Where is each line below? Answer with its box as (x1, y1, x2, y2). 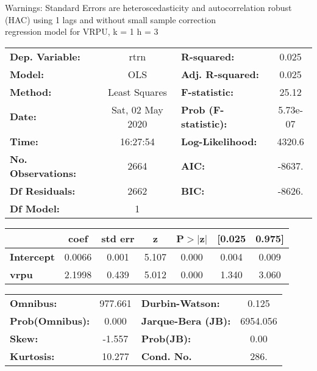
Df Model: (10, 201, 60, 215)
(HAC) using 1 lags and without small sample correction (5, 13, 216, 26)
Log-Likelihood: (180, 134, 257, 148)
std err (101, 231, 135, 245)
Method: (10, 84, 52, 99)
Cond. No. (141, 348, 192, 363)
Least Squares (107, 84, 167, 99)
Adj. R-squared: (180, 67, 259, 81)
